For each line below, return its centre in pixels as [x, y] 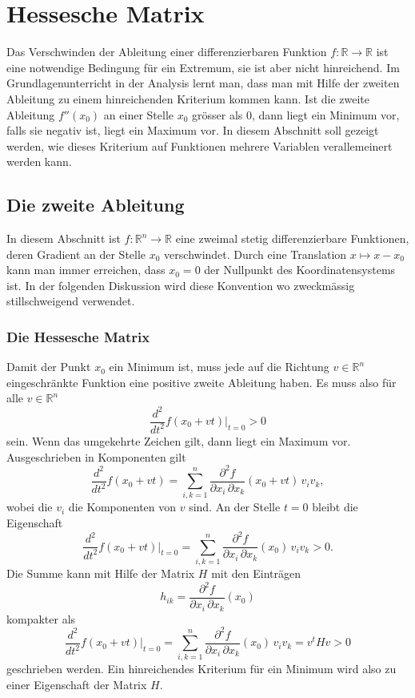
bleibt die [335, 507]
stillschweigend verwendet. [71, 301]
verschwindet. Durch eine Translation [255, 254]
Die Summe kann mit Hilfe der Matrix [101, 573]
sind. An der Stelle [235, 507]
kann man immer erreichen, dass [86, 270]
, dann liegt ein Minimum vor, [325, 114]
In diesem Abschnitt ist [64, 238]
